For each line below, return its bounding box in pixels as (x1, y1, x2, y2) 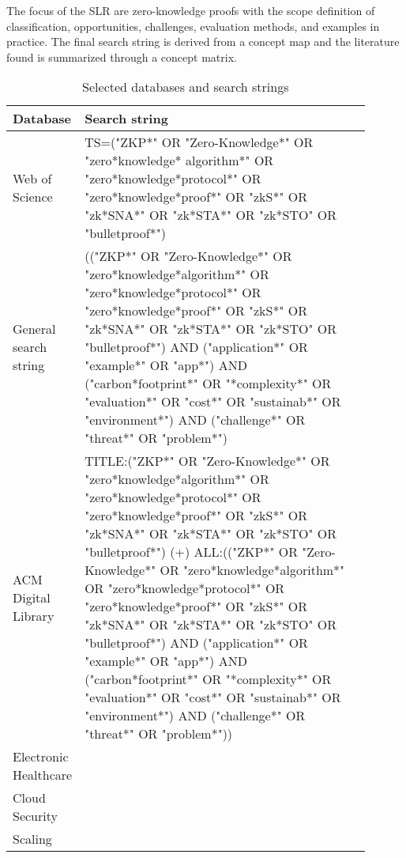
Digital (13, 588, 51, 607)
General (13, 319, 56, 338)
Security (13, 807, 58, 826)
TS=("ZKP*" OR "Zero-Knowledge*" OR (85, 133, 314, 152)
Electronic (13, 747, 69, 766)
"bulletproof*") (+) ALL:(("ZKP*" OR (85, 542, 298, 561)
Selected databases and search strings (82, 77, 289, 96)
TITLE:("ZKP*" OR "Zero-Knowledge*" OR (85, 452, 330, 471)
